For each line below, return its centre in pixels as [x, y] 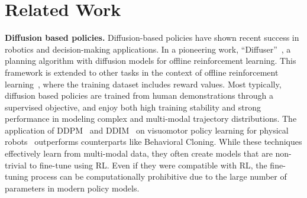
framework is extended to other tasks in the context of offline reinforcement [142, 72]
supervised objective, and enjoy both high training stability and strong [133, 107]
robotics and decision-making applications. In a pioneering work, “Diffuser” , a [148, 49]
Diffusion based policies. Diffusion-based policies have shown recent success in [152, 38]
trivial [16, 165]
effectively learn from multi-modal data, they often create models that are [139, 153]
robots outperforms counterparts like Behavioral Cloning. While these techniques [153, 142]
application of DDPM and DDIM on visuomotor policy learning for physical [147, 130]
